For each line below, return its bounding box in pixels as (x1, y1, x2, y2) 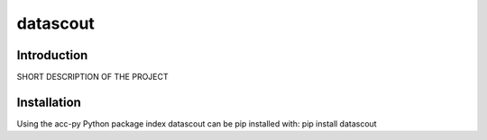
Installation (16, 94, 81, 109)
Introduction (16, 48, 88, 63)
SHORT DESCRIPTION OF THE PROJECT (16, 72, 169, 83)
